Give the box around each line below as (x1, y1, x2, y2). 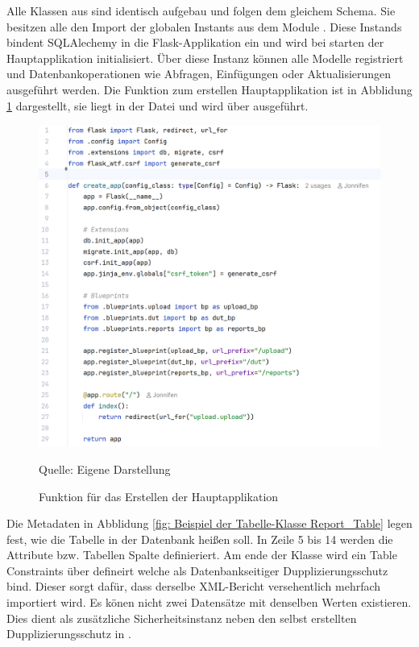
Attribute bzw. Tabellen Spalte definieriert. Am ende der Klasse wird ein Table (6, 546, 397, 563)
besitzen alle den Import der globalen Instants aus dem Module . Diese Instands (6, 18, 402, 35)
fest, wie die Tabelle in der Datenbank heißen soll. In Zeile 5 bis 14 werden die (6, 530, 393, 547)
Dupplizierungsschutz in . (6, 625, 131, 642)
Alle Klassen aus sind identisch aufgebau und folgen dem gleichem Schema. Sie (6, 2, 396, 19)
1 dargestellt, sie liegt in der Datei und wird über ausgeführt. (6, 97, 309, 114)
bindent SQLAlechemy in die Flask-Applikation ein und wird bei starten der (6, 34, 384, 51)
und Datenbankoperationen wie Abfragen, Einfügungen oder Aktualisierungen (6, 65, 392, 82)
